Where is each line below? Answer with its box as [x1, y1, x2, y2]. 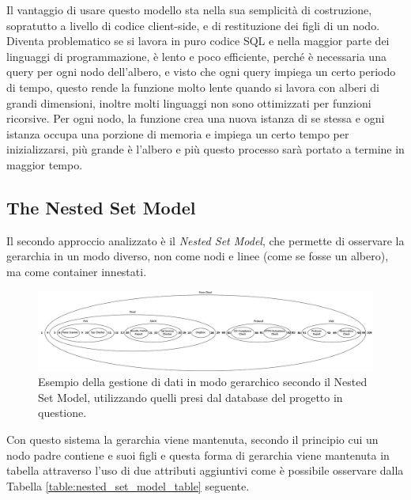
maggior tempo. [6, 156, 83, 172]
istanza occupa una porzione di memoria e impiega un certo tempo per [6, 125, 349, 142]
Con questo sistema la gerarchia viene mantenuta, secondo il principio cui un [6, 430, 379, 447]
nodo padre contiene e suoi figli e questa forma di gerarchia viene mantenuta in [6, 446, 390, 463]
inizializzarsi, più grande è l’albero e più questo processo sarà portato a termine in [6, 141, 405, 157]
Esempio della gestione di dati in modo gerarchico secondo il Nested [38, 373, 368, 390]
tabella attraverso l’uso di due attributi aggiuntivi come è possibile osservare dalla [6, 462, 404, 479]
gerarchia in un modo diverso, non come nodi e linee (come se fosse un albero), [6, 248, 389, 264]
